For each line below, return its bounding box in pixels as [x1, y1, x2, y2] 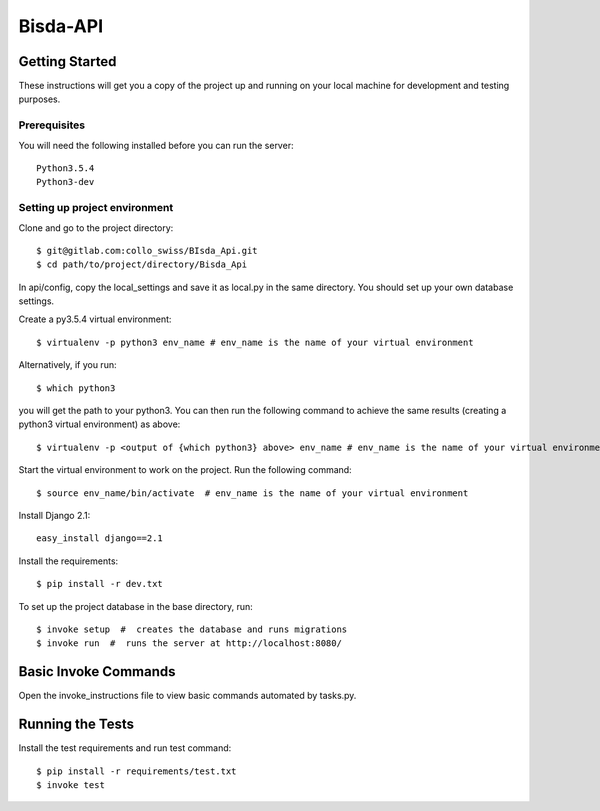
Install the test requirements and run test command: [18, 742, 232, 754]
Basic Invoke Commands [18, 663, 176, 680]
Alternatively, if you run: [18, 359, 117, 371]
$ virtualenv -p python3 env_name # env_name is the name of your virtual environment [36, 336, 474, 348]
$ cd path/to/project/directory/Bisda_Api [36, 259, 248, 270]
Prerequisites [18, 118, 85, 132]
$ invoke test [36, 779, 105, 790]
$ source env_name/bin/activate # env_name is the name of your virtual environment [36, 487, 469, 499]
